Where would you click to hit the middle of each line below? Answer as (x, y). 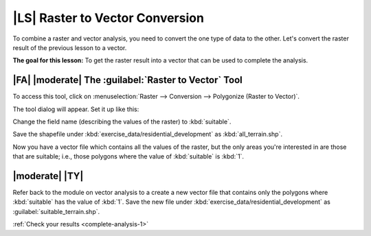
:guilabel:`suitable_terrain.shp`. (56, 211)
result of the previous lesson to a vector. (70, 47)
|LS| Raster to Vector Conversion (108, 18)
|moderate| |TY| (48, 176)
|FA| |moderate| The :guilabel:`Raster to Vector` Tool (128, 80)
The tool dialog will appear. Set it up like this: (76, 109)
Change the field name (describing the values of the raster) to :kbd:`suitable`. (122, 122)
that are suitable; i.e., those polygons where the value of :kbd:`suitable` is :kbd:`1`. (128, 156)
